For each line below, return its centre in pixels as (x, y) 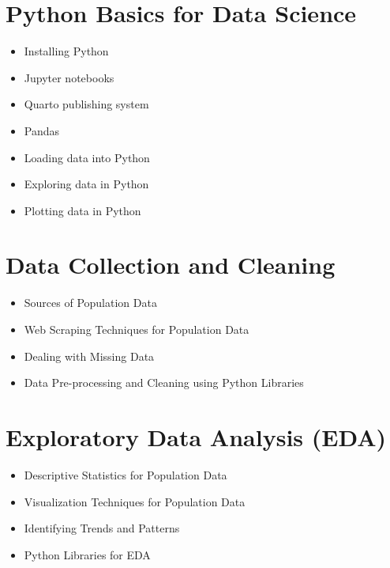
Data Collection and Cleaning (171, 265)
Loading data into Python (87, 157)
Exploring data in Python (86, 184)
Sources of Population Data (90, 303)
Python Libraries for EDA (87, 554)
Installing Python (66, 51)
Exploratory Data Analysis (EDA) (196, 436)
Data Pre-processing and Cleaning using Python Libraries (164, 382)
